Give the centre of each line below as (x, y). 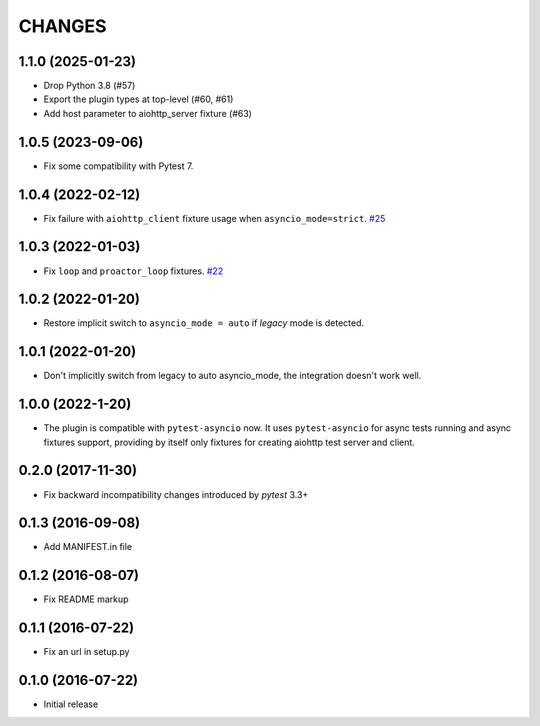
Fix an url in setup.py (86, 652)
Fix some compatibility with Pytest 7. (118, 166)
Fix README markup (86, 599)
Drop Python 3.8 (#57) (89, 86)
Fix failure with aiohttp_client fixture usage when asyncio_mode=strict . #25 (214, 218)
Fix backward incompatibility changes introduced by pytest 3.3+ (176, 494)
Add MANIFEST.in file (88, 547)
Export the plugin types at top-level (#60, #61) (138, 99)
